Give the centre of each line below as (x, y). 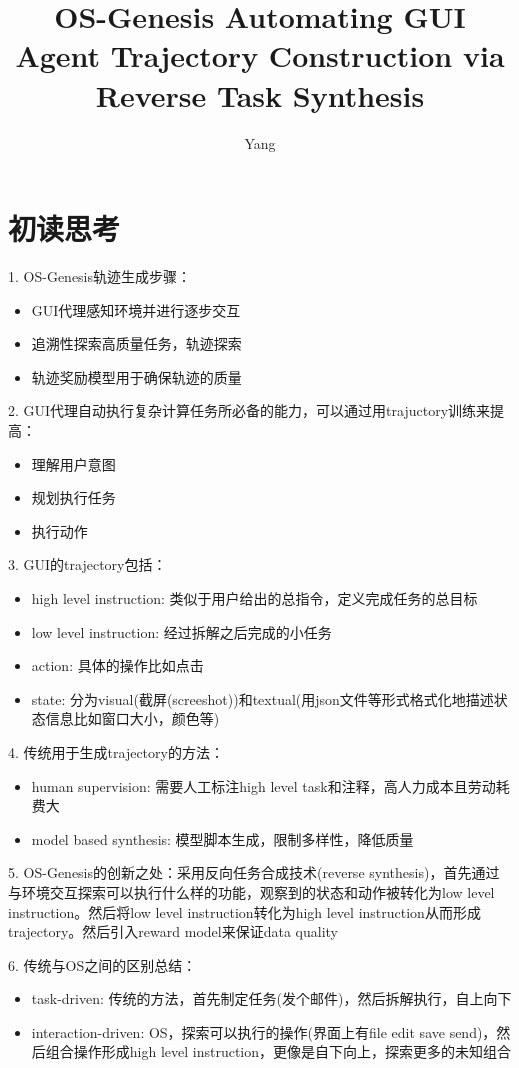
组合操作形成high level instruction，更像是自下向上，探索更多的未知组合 (278, 1051)
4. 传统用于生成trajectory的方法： (116, 751)
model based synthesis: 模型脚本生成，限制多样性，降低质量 (222, 838)
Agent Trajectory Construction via (260, 55)
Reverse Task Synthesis (260, 94)
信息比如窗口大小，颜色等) (132, 718)
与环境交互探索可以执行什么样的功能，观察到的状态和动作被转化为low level (251, 891)
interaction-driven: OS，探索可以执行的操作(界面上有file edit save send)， (264, 1031)
